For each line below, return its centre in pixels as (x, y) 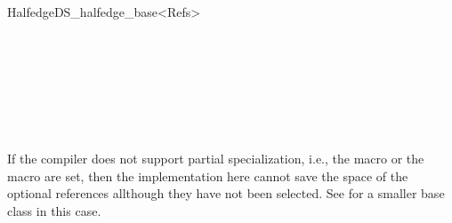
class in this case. (54, 210)
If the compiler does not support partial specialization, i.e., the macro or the (216, 159)
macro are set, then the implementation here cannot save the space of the (208, 175)
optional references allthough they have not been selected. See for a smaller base (226, 193)
